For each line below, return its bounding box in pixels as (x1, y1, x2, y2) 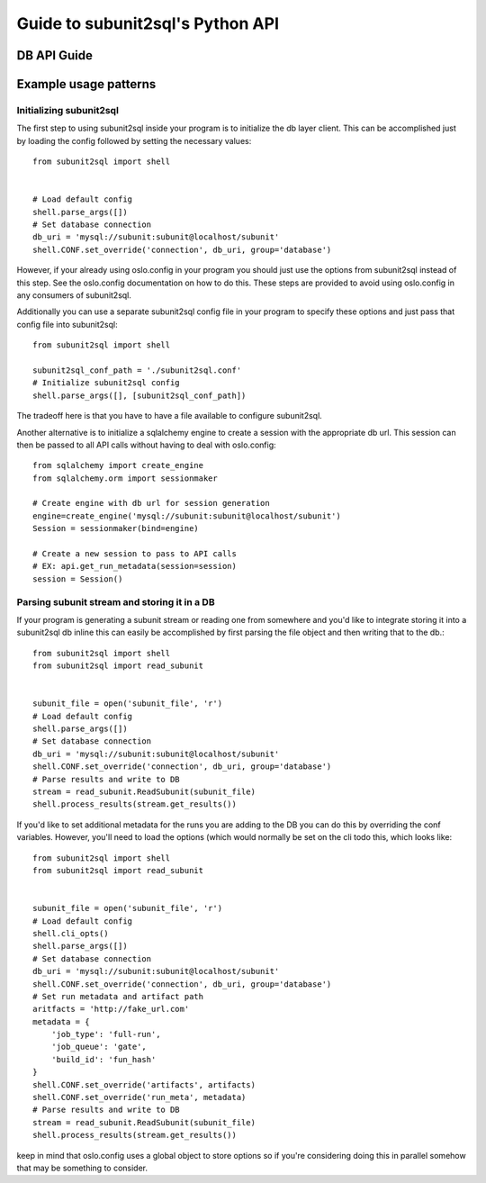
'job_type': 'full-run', (50, 1029, 161, 1040)
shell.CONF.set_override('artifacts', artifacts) (32, 1079, 256, 1089)
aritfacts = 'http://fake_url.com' (32, 1004, 190, 1015)
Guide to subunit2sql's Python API (16, 14, 279, 33)
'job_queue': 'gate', (50, 1042, 148, 1052)
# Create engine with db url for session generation (32, 498, 270, 509)
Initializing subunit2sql (16, 104, 119, 116)
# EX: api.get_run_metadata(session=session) (32, 561, 238, 572)
